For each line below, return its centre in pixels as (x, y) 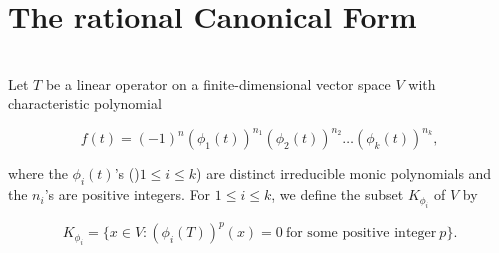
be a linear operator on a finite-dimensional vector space (218, 83)
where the (38, 173)
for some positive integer (361, 233)
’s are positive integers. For (127, 194)
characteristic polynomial (85, 103)
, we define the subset (337, 194)
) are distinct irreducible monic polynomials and (344, 173)
